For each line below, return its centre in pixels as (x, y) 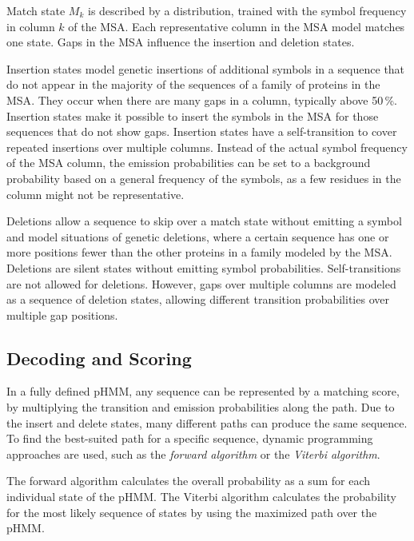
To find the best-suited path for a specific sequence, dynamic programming (190, 438)
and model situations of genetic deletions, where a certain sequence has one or (198, 236)
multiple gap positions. (62, 314)
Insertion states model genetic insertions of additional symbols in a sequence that (206, 68)
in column (31, 26)
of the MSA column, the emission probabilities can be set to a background (189, 163)
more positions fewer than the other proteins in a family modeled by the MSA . (199, 252)
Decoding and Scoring (99, 358)
